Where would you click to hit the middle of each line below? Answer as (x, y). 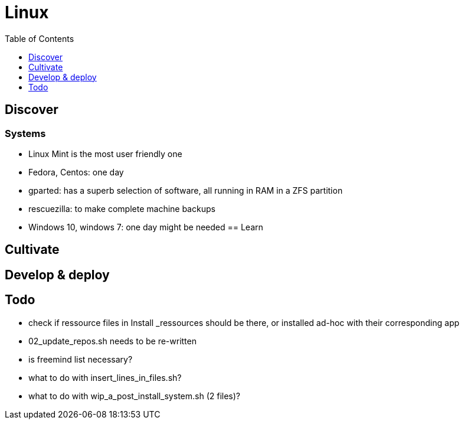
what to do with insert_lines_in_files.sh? (105, 377)
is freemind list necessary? (81, 359)
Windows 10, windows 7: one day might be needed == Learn (146, 227)
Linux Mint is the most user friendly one (105, 154)
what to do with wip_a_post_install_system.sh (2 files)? (134, 396)
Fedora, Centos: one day (76, 172)
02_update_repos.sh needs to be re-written (112, 341)
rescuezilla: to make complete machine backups (122, 208)
